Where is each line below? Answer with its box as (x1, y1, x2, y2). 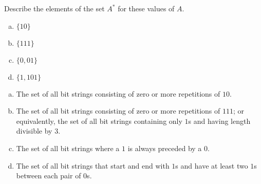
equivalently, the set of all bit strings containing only (16, 115, 182, 126)
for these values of (118, 3, 175, 13)
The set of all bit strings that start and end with (16, 160, 170, 171)
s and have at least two (175, 160, 248, 171)
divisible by (16, 125, 52, 136)
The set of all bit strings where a (16, 142, 120, 153)
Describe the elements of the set (4, 3, 105, 13)
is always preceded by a (127, 142, 202, 153)
